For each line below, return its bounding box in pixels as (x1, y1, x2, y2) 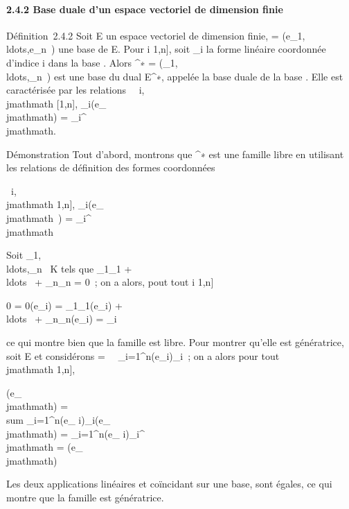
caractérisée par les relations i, (6, 83, 145, 97)
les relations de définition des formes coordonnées (6, 160, 215, 175)
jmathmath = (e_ (6, 440, 83, 454)
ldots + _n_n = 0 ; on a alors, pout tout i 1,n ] (6, 275, 214, 289)
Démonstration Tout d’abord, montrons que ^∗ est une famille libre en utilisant (6, 146, 344, 161)
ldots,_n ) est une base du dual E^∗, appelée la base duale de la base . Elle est (6, 69, 343, 83)
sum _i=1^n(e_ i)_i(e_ (6, 413, 111, 427)
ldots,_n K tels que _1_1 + (6, 261, 132, 275)
